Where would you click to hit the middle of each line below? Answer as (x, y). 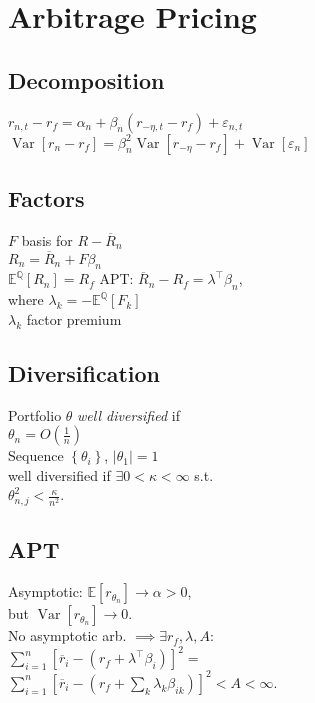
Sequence (36, 455)
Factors (46, 197)
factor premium (74, 318)
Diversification (84, 372)
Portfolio (35, 414)
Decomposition (86, 79)
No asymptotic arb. (67, 635)
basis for (47, 239)
